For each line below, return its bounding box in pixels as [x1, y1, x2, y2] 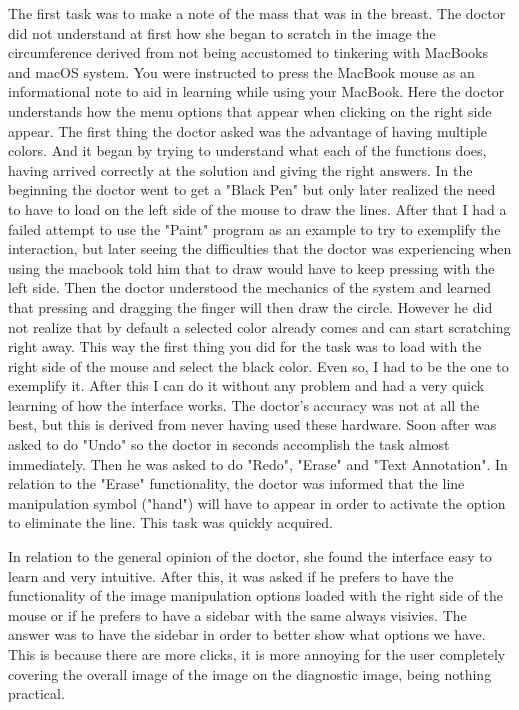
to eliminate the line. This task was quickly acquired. [8, 512, 333, 533]
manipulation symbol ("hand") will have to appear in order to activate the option [8, 492, 506, 513]
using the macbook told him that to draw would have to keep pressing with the [8, 257, 495, 278]
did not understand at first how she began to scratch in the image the [8, 22, 436, 43]
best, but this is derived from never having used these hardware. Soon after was [8, 414, 497, 435]
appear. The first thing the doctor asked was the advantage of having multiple [8, 120, 488, 141]
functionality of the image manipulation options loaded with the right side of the [8, 585, 503, 606]
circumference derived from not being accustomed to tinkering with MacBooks [8, 42, 489, 63]
